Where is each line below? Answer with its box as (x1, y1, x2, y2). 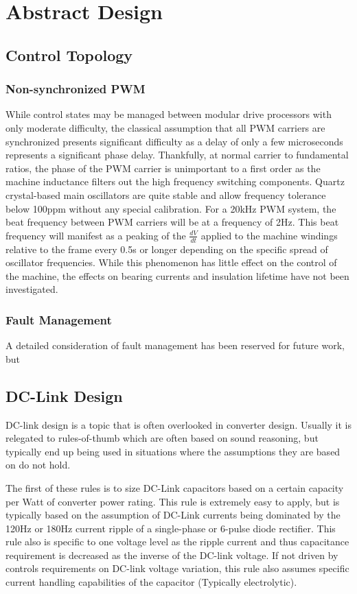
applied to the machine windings (200, 228, 338, 242)
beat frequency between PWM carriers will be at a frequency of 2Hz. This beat (5, 215, 339, 229)
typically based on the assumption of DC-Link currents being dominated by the (5, 508, 341, 522)
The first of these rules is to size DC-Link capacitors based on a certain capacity (5, 480, 344, 495)
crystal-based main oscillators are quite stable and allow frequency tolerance (5, 187, 326, 202)
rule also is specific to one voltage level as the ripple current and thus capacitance (5, 534, 349, 549)
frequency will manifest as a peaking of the (5, 228, 186, 242)
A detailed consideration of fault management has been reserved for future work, (5, 338, 345, 353)
